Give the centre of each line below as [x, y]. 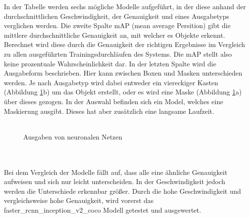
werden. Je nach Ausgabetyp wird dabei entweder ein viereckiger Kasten [111, 82]
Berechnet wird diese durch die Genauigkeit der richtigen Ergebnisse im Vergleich [125, 44]
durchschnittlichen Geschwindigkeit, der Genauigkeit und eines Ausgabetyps [117, 16]
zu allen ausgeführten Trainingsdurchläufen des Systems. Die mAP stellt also [118, 54]
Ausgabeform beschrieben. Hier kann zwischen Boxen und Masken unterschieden [123, 73]
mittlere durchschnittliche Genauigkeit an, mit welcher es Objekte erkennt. [115, 35]
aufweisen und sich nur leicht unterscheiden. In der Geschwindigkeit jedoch [115, 181]
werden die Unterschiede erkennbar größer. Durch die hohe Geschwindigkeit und [123, 191]
